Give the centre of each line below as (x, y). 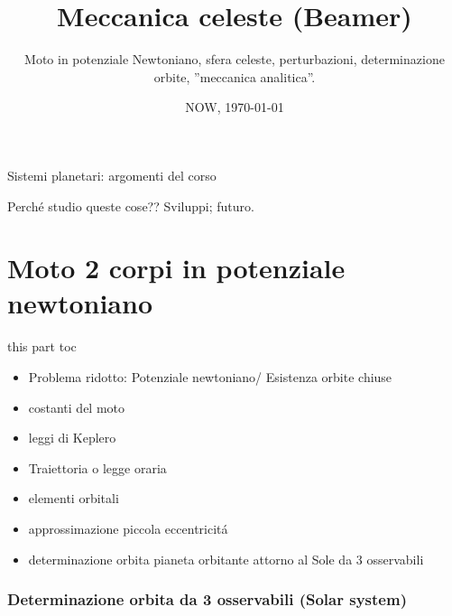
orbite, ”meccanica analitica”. (235, 76)
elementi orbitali (74, 498)
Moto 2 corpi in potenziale (176, 268)
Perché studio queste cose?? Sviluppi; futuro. (131, 205)
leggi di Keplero (72, 438)
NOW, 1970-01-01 (235, 107)
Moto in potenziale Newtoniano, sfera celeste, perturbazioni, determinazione (235, 59)
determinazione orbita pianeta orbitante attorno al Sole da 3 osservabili (226, 559)
